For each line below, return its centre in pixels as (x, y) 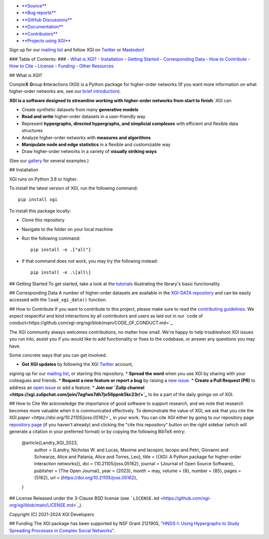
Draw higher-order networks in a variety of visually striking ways (89, 152)
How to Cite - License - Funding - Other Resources (62, 66)
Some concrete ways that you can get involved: (58, 355)
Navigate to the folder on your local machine (67, 229)
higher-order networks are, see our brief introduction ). (65, 91)
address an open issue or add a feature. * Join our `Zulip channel (77, 387)
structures (32, 131)
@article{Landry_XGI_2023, (50, 443)
